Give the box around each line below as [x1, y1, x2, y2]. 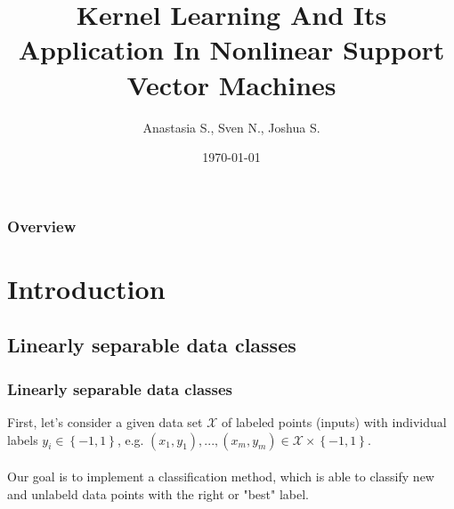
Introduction [7, 270, 166, 306]
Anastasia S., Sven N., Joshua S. [142, 117, 320, 136]
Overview [7, 214, 77, 237]
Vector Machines [126, 66, 336, 102]
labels [7, 430, 38, 448]
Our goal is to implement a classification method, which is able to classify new [7, 467, 434, 486]
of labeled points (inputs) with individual [222, 412, 447, 431]
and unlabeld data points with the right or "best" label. [7, 484, 309, 503]
